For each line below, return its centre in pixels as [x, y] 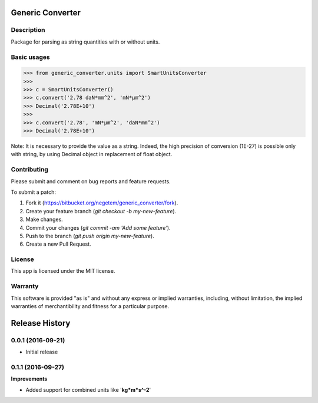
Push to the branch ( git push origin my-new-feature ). [90, 236]
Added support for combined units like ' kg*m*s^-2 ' [88, 389]
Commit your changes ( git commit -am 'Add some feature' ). [98, 227]
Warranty [25, 286]
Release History [41, 323]
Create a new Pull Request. [58, 244]
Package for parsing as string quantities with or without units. [85, 42]
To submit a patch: [33, 192]
